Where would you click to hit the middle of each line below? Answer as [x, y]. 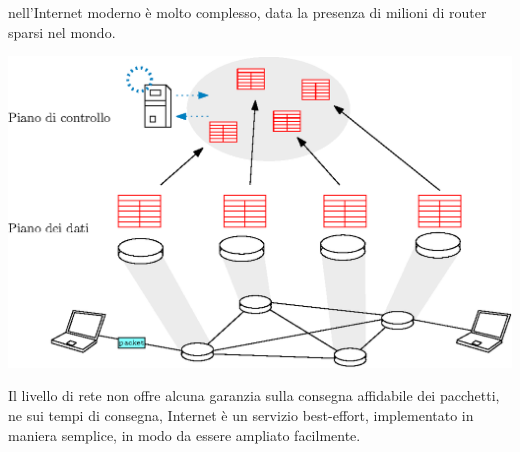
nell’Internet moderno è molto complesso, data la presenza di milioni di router [247, 12]
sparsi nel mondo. [62, 31]
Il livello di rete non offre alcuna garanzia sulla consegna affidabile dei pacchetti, [254, 395]
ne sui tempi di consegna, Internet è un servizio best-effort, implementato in [241, 414]
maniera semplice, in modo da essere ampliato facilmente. [184, 434]
